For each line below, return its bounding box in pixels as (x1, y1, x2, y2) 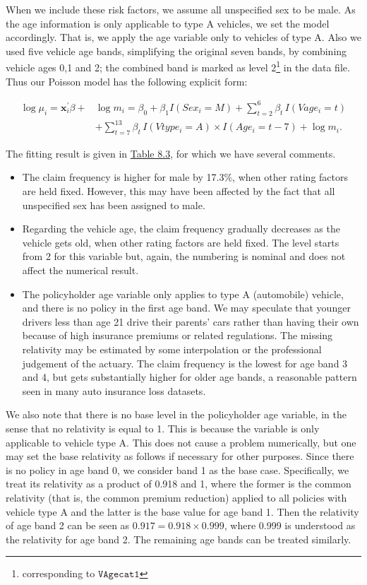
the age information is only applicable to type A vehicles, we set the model (6, 16, 330, 30)
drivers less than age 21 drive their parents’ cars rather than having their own (22, 314, 359, 329)
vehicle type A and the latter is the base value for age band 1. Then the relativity (6, 504, 359, 519)
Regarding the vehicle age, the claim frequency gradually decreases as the (22, 221, 340, 236)
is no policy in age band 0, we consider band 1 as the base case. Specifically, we (6, 462, 349, 477)
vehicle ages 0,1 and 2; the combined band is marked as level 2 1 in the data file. (6, 58, 350, 75)
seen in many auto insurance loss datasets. (22, 383, 206, 398)
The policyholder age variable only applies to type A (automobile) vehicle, (22, 286, 344, 301)
